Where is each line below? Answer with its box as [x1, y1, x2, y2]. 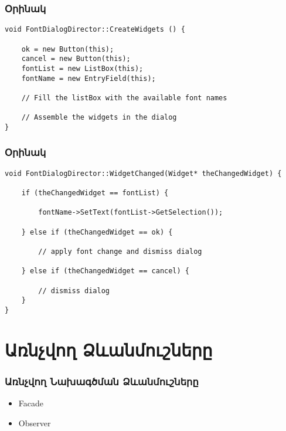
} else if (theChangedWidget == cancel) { [21, 267, 189, 276]
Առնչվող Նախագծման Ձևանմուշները [5, 374, 199, 388]
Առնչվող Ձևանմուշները [5, 337, 213, 361]
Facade [18, 397, 43, 409]
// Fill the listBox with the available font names [21, 93, 227, 102]
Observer [18, 416, 51, 429]
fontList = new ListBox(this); [21, 64, 144, 73]
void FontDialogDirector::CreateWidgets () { [5, 25, 185, 34]
